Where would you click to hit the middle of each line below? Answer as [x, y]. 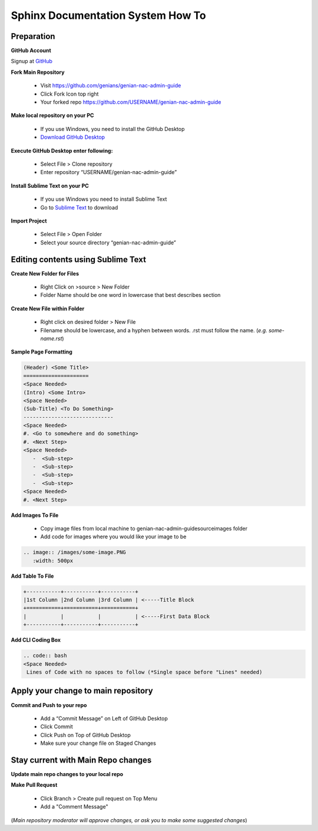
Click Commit [57, 727]
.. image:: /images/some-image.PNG [74, 552]
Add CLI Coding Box [36, 640]
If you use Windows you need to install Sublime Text [104, 199]
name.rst [51, 338]
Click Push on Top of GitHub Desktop [85, 735]
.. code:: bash [45, 656]
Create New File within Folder [48, 308]
